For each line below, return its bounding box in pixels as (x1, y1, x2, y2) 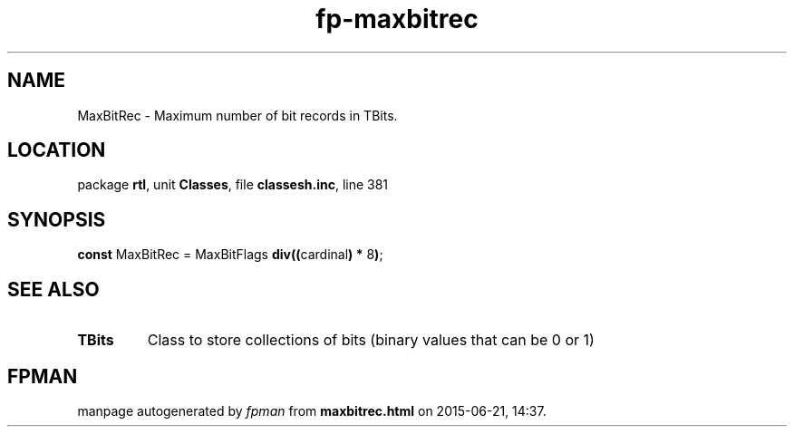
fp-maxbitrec (315, 4, 479, 34)
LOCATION (7, 139, 106, 162)
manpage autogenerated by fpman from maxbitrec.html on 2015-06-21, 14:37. (77, 402, 547, 419)
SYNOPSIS (7, 207, 106, 231)
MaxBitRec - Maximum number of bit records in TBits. (77, 107, 398, 123)
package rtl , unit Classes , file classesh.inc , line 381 (77, 177, 389, 193)
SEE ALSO (7, 277, 100, 301)
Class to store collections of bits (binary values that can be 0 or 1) (147, 331, 595, 350)
